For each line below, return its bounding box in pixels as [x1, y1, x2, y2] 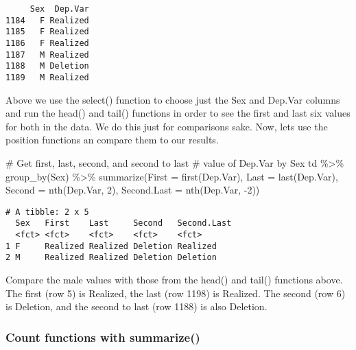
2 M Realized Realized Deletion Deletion [5, 253, 217, 263]
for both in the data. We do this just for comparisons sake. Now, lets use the [5, 119, 328, 133]
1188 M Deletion [5, 61, 89, 71]
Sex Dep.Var [29, 4, 89, 14]
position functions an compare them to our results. [5, 132, 219, 147]
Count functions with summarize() [5, 328, 200, 345]
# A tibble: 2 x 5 [5, 207, 89, 217]
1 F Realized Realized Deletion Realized [5, 241, 217, 251]
